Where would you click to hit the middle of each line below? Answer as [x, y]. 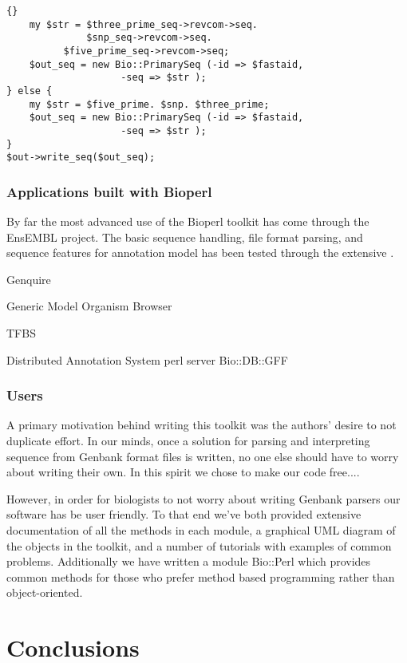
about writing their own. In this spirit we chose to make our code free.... [183, 472]
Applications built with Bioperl [109, 191]
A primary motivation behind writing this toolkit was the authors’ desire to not [202, 425]
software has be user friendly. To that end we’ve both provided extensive [184, 514]
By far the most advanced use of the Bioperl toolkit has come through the [188, 221]
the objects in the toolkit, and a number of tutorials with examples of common [199, 545]
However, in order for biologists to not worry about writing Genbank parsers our [203, 498]
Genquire [29, 279]
